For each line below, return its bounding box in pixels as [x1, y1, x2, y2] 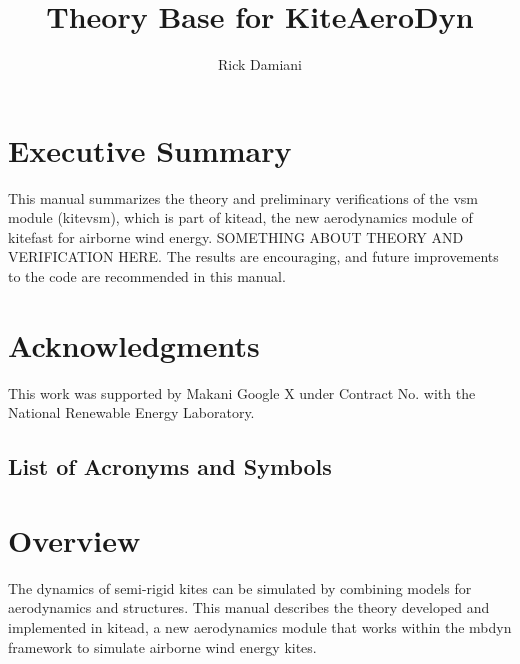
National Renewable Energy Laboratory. [8, 402, 255, 423]
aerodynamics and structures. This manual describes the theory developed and [8, 597, 490, 618]
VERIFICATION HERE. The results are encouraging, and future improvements [8, 246, 499, 267]
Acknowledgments [8, 324, 260, 365]
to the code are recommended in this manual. [8, 266, 286, 287]
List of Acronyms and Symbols [8, 451, 332, 482]
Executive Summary [8, 129, 292, 170]
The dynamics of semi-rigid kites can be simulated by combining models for [8, 577, 472, 598]
